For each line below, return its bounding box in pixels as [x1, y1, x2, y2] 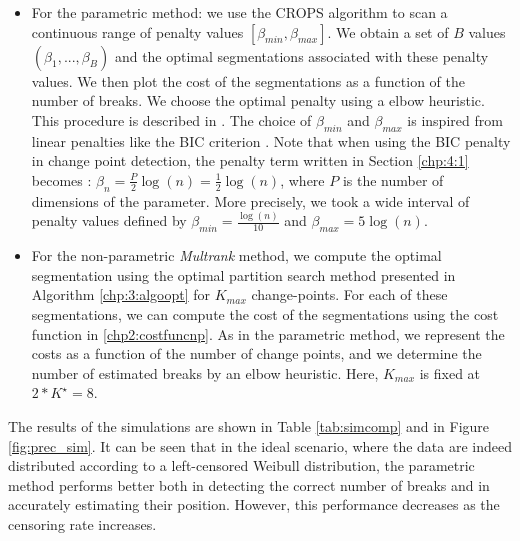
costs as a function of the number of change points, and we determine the [31, 343, 482, 364]
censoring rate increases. [8, 513, 157, 534]
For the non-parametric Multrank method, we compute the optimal [31, 245, 442, 266]
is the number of [342, 169, 444, 190]
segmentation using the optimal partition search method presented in [31, 264, 456, 285]
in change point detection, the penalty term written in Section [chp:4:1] [31, 150, 469, 171]
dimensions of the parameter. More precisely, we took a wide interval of [31, 190, 470, 211]
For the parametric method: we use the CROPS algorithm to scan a [31, 2, 448, 22]
